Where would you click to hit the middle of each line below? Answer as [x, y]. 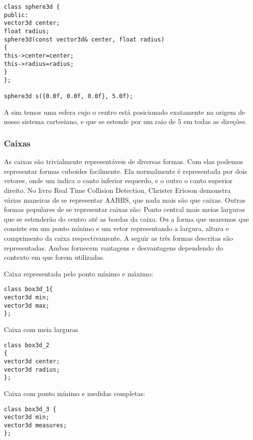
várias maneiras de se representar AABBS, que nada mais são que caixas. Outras [125, 199]
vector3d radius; [32, 369]
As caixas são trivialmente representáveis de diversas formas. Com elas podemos [124, 161]
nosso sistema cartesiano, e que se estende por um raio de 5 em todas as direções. [126, 121]
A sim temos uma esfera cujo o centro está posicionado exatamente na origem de [125, 112]
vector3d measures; [35, 425]
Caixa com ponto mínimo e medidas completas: [75, 393]
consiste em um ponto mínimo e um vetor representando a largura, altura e [117, 228]
